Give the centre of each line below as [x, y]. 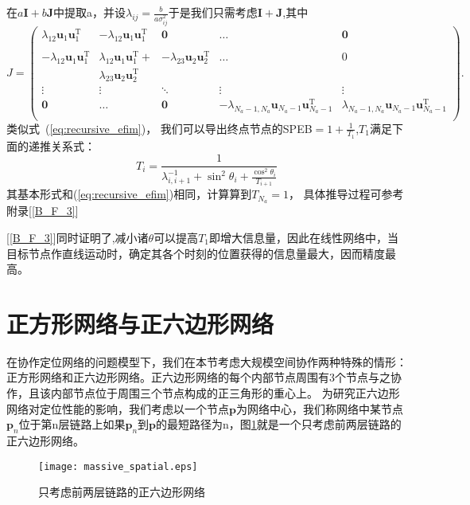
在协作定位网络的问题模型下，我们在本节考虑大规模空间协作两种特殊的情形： [207, 361]
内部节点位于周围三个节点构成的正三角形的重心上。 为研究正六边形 [225, 393]
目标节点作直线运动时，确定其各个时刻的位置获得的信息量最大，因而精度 [196, 253]
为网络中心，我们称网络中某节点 [319, 408]
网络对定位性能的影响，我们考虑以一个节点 [118, 408]
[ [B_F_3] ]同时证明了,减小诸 [78, 237]
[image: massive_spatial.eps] [118, 466]
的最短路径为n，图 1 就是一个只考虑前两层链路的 [279, 424]
